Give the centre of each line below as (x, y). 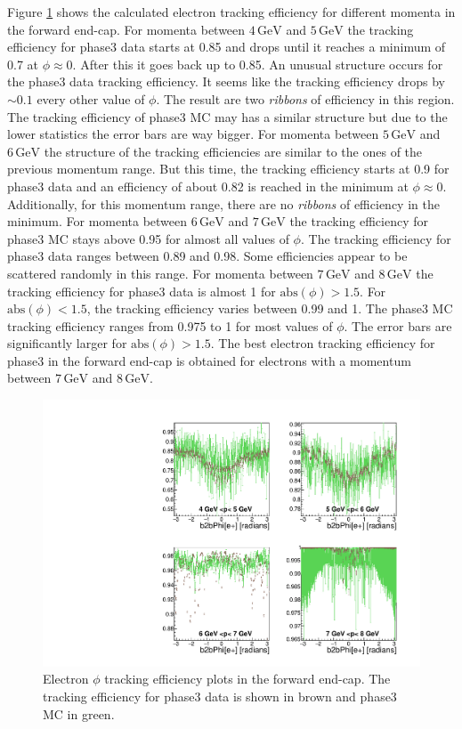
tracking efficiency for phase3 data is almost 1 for (142, 291)
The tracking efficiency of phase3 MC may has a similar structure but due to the (227, 116)
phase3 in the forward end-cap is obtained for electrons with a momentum (209, 360)
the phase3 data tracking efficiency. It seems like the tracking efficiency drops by (226, 81)
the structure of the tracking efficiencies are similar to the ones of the (233, 151)
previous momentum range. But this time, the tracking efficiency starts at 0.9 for (228, 169)
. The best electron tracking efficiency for (323, 343)
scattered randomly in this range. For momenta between (160, 273)
